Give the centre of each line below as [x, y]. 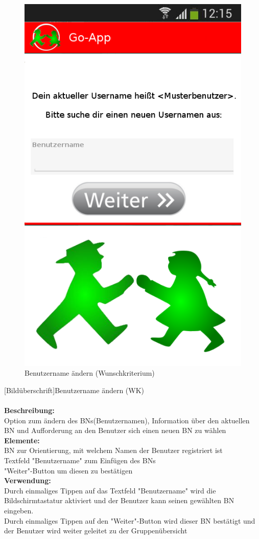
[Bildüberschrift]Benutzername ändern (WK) [74, 390]
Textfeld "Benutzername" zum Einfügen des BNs [80, 460]
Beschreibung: [29, 410]
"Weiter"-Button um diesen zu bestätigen [68, 470]
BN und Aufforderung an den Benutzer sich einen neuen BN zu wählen [115, 430]
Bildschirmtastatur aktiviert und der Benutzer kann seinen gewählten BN [119, 500]
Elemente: [22, 440]
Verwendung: [28, 480]
